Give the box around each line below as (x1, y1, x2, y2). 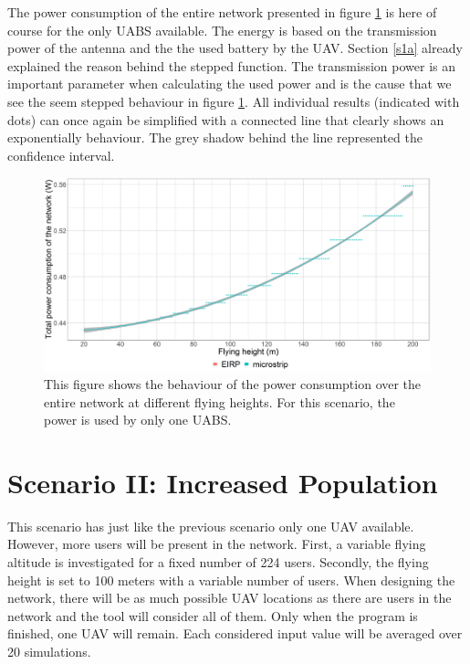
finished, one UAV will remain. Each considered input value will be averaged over (7, 624, 463, 643)
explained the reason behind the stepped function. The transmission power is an (7, 56, 455, 75)
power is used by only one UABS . (44, 410, 232, 429)
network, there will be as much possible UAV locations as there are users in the (7, 588, 452, 607)
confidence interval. (7, 145, 115, 164)
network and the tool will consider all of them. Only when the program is (7, 606, 418, 625)
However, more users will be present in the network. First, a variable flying (7, 534, 426, 553)
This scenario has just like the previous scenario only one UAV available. (7, 516, 414, 535)
